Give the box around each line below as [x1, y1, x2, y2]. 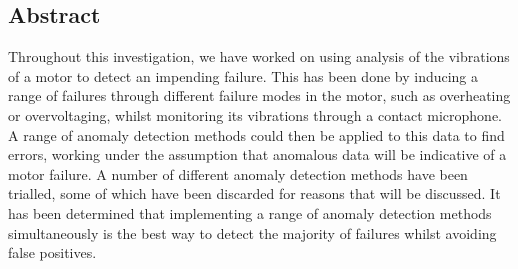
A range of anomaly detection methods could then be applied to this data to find [8, 124, 505, 145]
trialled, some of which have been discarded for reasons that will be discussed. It [8, 183, 501, 204]
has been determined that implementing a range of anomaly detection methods [8, 202, 492, 223]
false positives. [8, 242, 97, 263]
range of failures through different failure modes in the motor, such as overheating [8, 85, 511, 106]
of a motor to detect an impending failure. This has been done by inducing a [8, 65, 479, 86]
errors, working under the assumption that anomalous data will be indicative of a [8, 144, 507, 165]
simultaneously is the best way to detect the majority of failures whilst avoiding [8, 222, 497, 243]
